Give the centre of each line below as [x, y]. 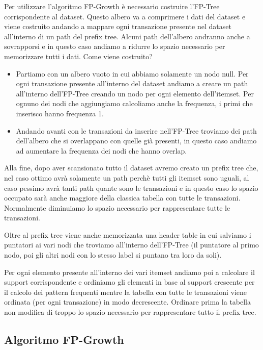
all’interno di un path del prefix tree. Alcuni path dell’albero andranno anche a [127, 36]
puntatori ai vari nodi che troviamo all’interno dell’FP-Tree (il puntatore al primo [131, 245]
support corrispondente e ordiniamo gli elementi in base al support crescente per [129, 282]
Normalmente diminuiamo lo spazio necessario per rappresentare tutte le [117, 207]
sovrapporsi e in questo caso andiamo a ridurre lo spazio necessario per [115, 46]
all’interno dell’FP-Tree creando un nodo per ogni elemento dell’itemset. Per [135, 93]
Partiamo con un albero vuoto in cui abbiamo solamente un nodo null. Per [132, 73]
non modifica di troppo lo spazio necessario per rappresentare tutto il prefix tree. [130, 312]
